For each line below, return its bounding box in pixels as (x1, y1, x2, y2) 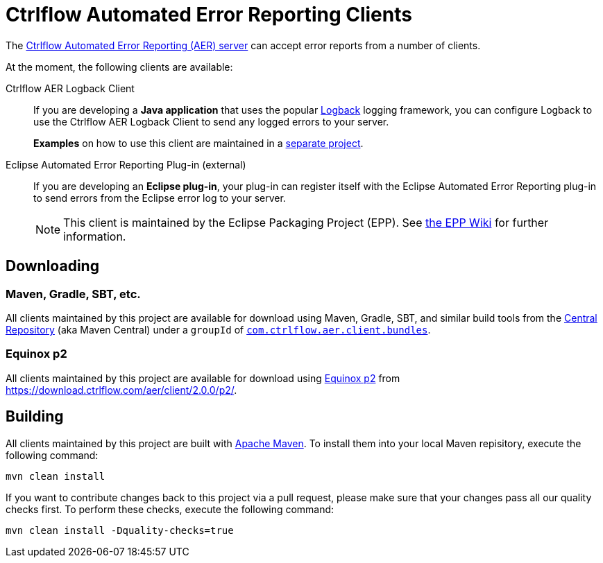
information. (63, 229, 126, 243)
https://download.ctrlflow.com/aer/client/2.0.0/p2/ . (6, 383, 237, 396)
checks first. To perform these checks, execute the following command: (6, 503, 334, 515)
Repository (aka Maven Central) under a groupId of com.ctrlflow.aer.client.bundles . (6, 323, 431, 336)
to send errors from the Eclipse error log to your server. (33, 191, 286, 204)
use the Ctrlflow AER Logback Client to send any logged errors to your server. (33, 115, 389, 128)
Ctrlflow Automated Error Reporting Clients (6, 3, 412, 26)
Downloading (6, 257, 99, 275)
